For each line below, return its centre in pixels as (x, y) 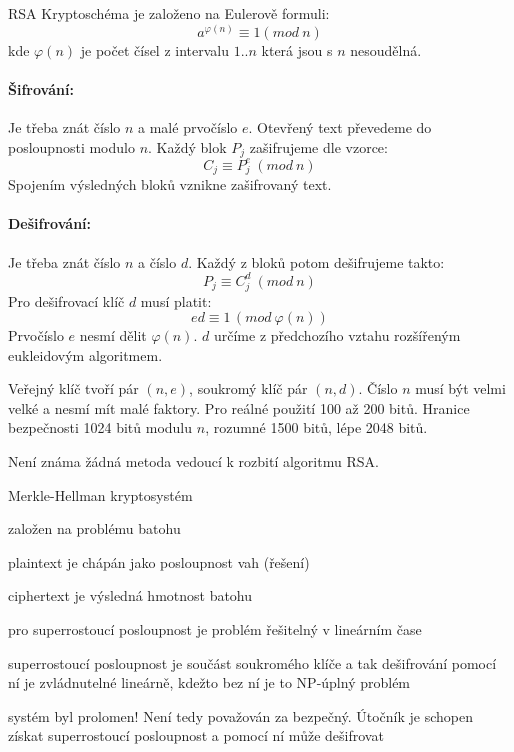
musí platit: (176, 300)
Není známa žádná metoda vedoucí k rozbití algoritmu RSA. (193, 461)
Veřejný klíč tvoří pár (73, 388)
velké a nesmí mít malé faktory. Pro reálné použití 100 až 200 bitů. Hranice (239, 407)
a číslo (157, 261)
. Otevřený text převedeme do (340, 127)
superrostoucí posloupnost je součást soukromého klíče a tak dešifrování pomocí (252, 662)
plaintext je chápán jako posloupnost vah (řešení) (159, 561)
